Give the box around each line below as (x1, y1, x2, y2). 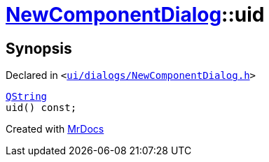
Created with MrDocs (6, 123, 104, 135)
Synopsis (6, 39, 72, 57)
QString (6, 91, 48, 103)
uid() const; (6, 102, 77, 114)
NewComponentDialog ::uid (6, 3, 265, 27)
